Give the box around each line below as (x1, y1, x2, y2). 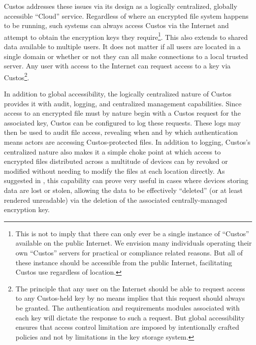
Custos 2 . (4, 70, 30, 82)
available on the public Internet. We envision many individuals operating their (15, 238, 252, 248)
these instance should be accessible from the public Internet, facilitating (15, 257, 232, 267)
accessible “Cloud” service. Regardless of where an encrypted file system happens (4, 10, 249, 21)
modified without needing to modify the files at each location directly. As (4, 165, 225, 176)
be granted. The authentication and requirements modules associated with (15, 302, 240, 313)
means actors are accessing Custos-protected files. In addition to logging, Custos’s (4, 137, 251, 147)
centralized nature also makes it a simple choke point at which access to (4, 146, 221, 157)
